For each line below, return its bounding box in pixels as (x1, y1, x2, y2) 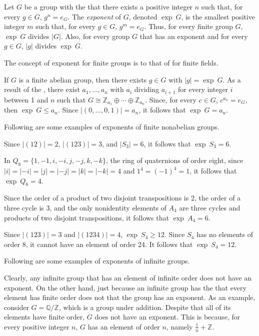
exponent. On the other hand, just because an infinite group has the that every (4, 282, 246, 292)
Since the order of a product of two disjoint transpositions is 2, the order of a (4, 192, 241, 203)
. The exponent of (67, 11, 121, 21)
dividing (134, 84, 159, 94)
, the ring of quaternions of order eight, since (106, 155, 243, 165)
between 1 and (4, 94, 48, 104)
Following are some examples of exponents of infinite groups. (4, 255, 190, 266)
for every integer (178, 84, 228, 94)
